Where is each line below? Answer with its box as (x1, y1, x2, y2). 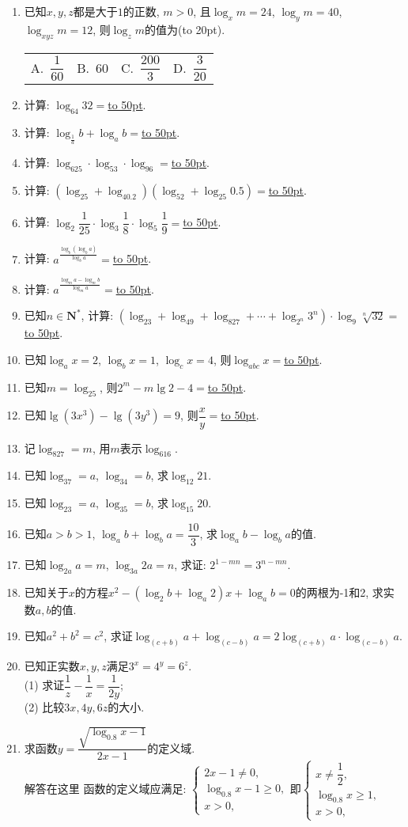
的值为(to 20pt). (145, 21, 225, 37)
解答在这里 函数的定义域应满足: (24, 780, 187, 796)
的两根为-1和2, (295, 583, 369, 600)
